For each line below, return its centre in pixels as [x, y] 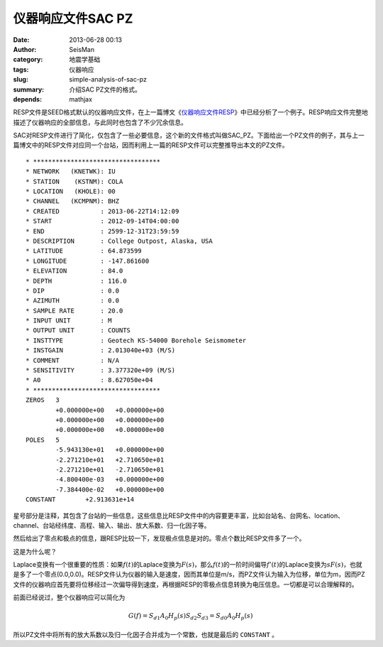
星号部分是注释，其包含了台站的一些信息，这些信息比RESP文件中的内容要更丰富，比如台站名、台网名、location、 [178, 516]
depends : [28, 99]
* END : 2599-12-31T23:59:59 [102, 231]
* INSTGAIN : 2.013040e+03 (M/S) [101, 350]
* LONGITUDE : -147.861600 [88, 261]
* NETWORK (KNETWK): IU [71, 172]
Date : [21, 40]
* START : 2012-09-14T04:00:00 [102, 221]
